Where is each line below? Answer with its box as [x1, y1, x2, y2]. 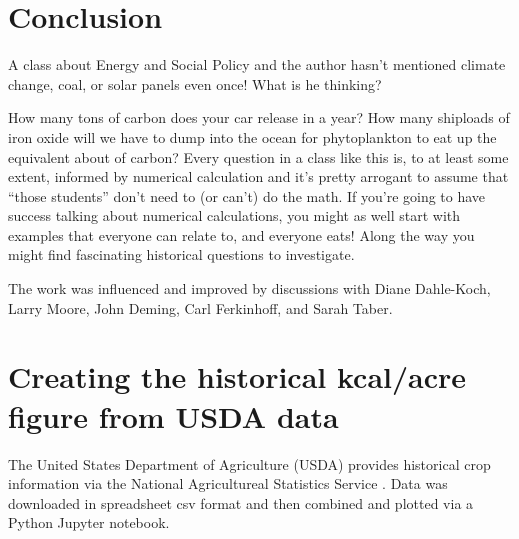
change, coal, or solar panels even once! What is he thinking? [8, 73, 382, 94]
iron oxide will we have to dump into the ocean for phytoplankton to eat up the [8, 126, 497, 147]
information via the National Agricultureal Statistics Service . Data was [8, 473, 448, 494]
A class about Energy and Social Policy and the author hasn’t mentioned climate [8, 54, 506, 75]
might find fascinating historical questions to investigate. [8, 244, 355, 265]
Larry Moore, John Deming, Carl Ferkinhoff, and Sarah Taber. [8, 297, 393, 318]
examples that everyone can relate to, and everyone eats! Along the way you [8, 224, 475, 245]
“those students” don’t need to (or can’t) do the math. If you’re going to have [8, 185, 486, 206]
